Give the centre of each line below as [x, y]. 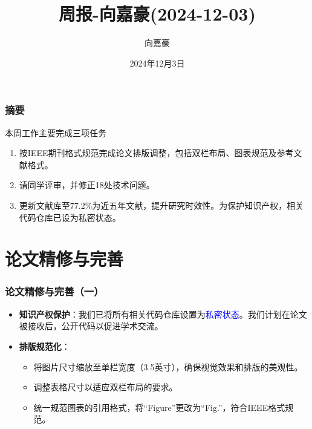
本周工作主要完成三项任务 [56, 132]
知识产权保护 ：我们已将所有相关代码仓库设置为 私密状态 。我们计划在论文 [163, 314]
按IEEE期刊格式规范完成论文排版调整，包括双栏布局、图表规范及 [148, 153]
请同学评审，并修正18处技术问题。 [87, 185]
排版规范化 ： [44, 346]
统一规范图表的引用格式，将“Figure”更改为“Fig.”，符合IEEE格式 [159, 407]
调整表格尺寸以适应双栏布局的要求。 [106, 387]
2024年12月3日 [157, 63]
